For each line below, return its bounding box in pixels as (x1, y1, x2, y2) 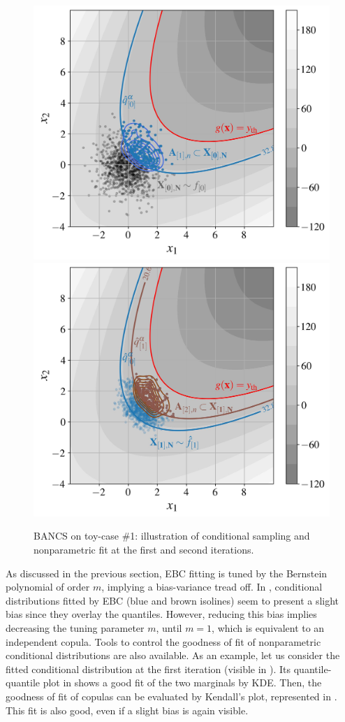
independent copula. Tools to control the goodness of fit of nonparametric (6, 634, 321, 649)
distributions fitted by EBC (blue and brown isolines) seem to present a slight (6, 593, 339, 607)
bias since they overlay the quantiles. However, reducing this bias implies (6, 607, 317, 621)
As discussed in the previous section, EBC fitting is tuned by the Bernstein (6, 565, 328, 580)
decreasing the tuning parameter (6, 621, 145, 635)
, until (156, 621, 182, 635)
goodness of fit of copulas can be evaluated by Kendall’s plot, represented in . (6, 688, 337, 703)
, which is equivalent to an (212, 621, 325, 635)
